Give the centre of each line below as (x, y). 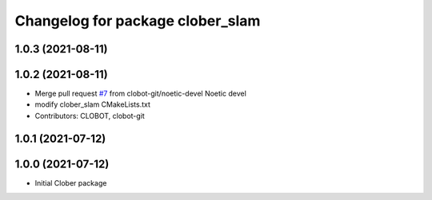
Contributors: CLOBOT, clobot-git (90, 116)
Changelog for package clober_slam (138, 21)
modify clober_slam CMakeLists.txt (93, 104)
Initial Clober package (71, 182)
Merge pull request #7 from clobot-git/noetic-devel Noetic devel (141, 94)
